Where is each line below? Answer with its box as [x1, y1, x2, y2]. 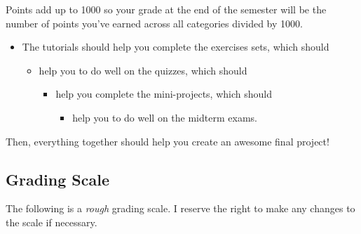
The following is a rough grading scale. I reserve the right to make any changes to [6, 201, 355, 216]
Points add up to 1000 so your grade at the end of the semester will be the [6, 2, 327, 16]
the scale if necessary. [6, 214, 97, 229]
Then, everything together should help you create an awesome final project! [6, 134, 329, 148]
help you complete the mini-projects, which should [55, 86, 272, 101]
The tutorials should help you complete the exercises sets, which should [22, 39, 329, 54]
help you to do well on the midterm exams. [72, 110, 257, 124]
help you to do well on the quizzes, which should [39, 63, 247, 77]
